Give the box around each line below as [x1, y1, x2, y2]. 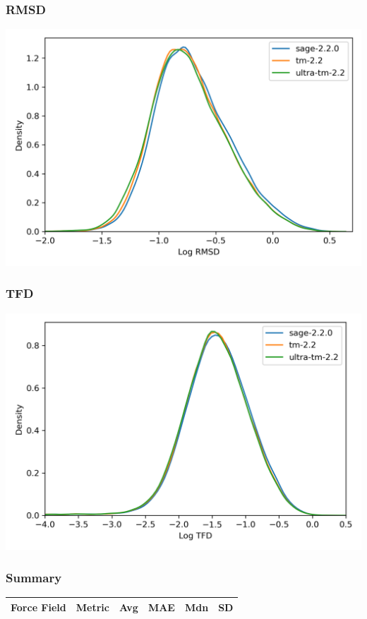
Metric [76, 599, 109, 614]
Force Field [11, 599, 66, 614]
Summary [6, 568, 62, 586]
